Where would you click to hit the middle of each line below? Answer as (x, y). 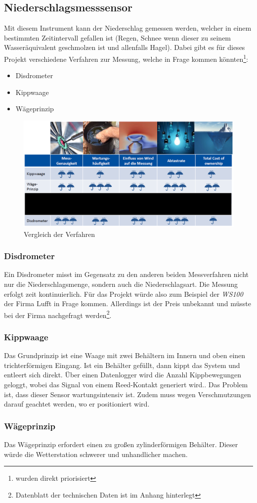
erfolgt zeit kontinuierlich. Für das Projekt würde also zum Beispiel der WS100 (124, 294)
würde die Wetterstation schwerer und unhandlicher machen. (96, 454)
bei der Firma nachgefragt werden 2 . (58, 314)
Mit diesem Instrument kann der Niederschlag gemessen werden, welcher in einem (128, 28)
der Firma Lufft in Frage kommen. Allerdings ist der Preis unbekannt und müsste (128, 303)
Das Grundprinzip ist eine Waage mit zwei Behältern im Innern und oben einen (125, 355)
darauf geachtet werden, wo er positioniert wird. (77, 404)
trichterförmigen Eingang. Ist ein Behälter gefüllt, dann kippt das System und (122, 365)
